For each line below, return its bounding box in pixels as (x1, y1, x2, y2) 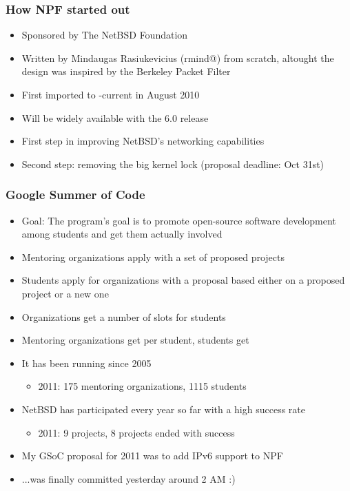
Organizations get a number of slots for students (21, 309, 226, 324)
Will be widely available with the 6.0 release (21, 110, 209, 125)
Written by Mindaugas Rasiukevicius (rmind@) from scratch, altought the (21, 50, 334, 65)
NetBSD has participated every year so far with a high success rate (21, 401, 306, 416)
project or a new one (21, 286, 109, 300)
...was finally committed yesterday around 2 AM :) (21, 471, 236, 485)
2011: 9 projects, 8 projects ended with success (38, 425, 235, 439)
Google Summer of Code (6, 186, 145, 203)
